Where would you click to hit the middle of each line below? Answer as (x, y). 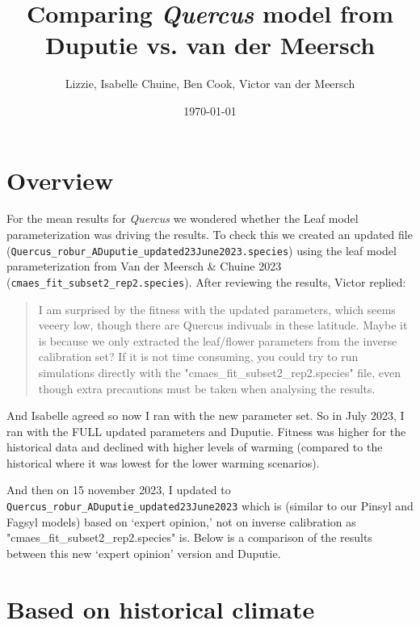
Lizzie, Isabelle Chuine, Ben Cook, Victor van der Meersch (210, 84)
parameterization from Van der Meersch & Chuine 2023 (144, 266)
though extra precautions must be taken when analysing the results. (207, 388)
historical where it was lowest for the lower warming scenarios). (163, 462)
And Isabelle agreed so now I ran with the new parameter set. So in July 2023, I (206, 415)
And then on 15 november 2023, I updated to (119, 490)
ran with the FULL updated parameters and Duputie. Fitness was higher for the (206, 431)
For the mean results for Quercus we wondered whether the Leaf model (183, 218)
